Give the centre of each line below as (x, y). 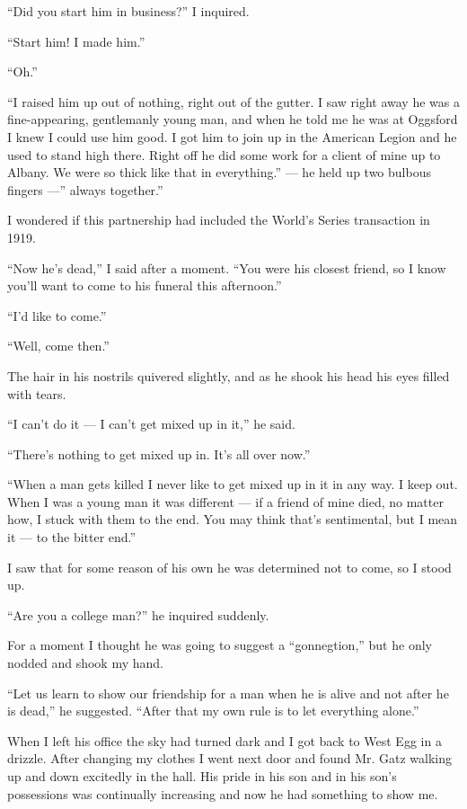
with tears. (37, 393)
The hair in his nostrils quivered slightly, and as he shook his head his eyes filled (229, 375)
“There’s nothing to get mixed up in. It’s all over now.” (159, 453)
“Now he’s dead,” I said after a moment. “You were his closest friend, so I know (227, 267)
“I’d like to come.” (57, 315)
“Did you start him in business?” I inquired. (128, 11)
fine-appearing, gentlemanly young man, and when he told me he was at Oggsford (233, 119)
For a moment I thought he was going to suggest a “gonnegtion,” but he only (220, 645)
